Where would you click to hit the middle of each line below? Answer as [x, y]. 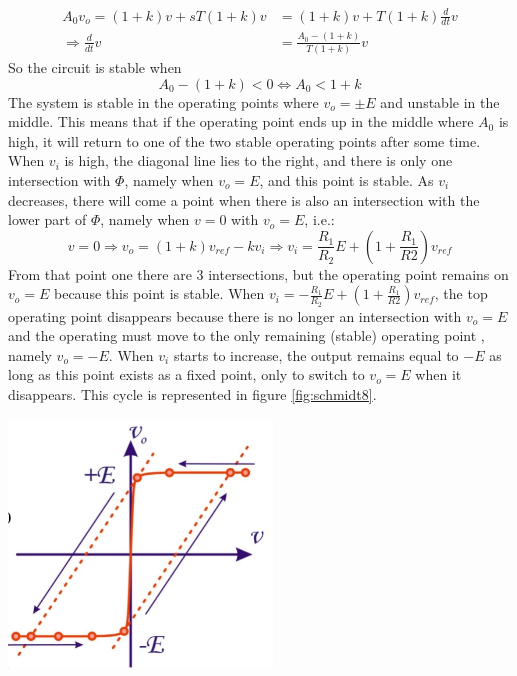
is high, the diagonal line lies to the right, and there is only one [258, 160]
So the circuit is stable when [95, 67]
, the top [461, 293]
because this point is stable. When [159, 293]
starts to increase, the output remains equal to [316, 354]
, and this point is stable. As [346, 180]
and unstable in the [440, 101]
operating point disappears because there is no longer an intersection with [235, 315]
